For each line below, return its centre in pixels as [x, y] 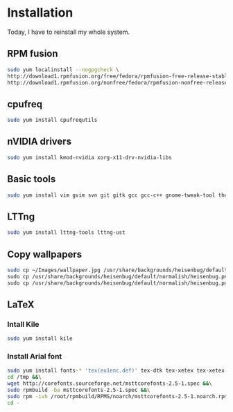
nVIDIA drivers [39, 142]
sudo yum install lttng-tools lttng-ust [67, 233]
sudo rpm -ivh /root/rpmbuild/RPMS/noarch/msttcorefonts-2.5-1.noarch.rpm [118, 396]
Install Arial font [35, 357]
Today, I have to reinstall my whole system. [69, 32]
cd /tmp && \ [24, 377]
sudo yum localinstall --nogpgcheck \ [63, 70]
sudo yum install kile [40, 339]
